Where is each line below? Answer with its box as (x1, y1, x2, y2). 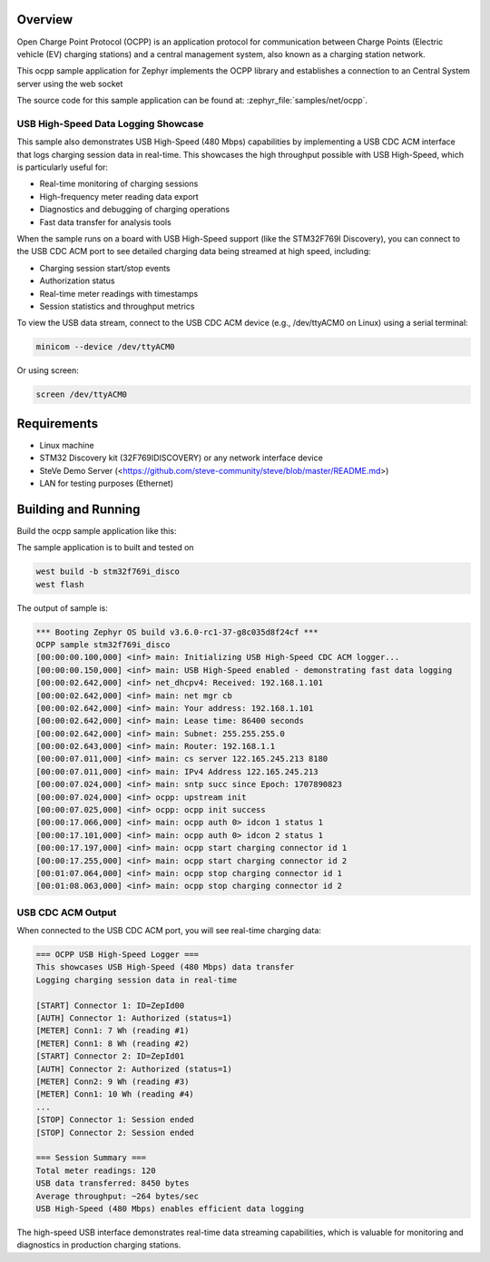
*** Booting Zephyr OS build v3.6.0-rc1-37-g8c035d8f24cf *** (35, 626, 318, 637)
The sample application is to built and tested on (16, 542, 194, 553)
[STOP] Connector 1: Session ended (35, 1115, 194, 1125)
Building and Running (16, 501, 141, 517)
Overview (16, 12, 73, 27)
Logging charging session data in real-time (35, 974, 238, 985)
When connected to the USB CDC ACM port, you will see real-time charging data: (16, 925, 322, 936)
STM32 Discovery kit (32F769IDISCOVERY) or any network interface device (39, 452, 324, 463)
